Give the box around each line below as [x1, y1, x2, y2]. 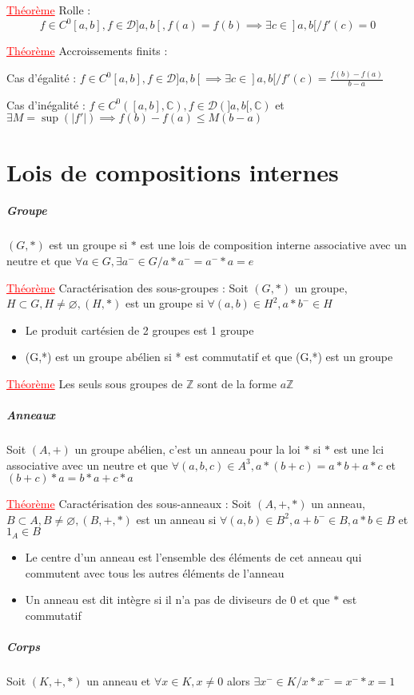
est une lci [333, 441, 384, 458]
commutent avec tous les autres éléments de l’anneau [25, 564, 285, 581]
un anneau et [86, 672, 151, 689]
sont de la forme [197, 375, 277, 391]
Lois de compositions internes [6, 155, 339, 188]
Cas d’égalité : [6, 69, 77, 85]
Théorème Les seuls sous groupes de [6, 375, 183, 391]
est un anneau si [136, 510, 217, 527]
